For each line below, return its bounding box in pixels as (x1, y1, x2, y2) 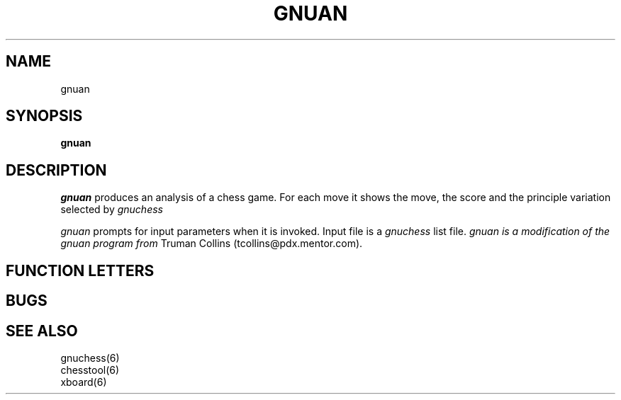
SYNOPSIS (6, 107, 83, 125)
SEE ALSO (6, 321, 78, 340)
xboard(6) (60, 375, 107, 388)
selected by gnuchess (60, 203, 163, 216)
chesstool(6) (60, 363, 120, 376)
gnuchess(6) (60, 351, 120, 364)
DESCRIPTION (6, 161, 107, 179)
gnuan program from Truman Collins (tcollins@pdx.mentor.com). (60, 237, 363, 250)
